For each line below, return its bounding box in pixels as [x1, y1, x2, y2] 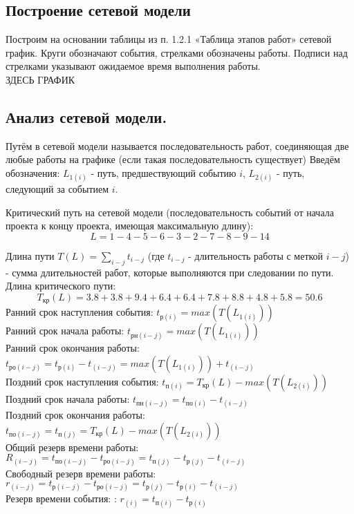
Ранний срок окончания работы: [6, 341, 140, 355]
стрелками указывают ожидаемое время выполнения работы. [6, 59, 261, 73]
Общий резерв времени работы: [6, 439, 139, 454]
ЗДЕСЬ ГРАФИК [6, 72, 75, 86]
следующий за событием [6, 182, 109, 196]
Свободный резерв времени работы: [6, 466, 156, 480]
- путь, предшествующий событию [91, 165, 236, 180]
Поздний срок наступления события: [6, 374, 159, 388]
